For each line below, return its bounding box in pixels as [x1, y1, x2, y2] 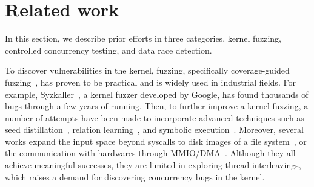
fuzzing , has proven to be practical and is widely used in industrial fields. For [5, 75, 296, 88]
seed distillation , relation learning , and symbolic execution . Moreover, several [5, 123, 304, 136]
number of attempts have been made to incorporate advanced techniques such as [5, 111, 304, 124]
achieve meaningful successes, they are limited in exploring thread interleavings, [5, 159, 301, 171]
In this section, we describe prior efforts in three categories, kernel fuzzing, [5, 32, 282, 45]
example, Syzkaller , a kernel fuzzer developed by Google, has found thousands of [5, 87, 309, 100]
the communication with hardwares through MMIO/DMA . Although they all [5, 147, 296, 159]
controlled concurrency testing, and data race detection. [5, 43, 212, 56]
